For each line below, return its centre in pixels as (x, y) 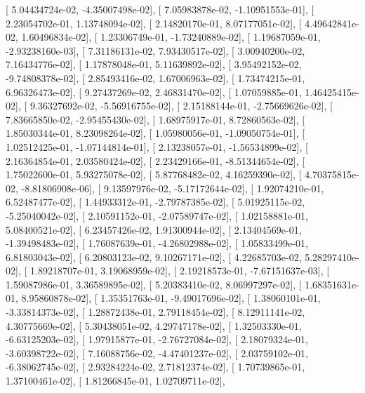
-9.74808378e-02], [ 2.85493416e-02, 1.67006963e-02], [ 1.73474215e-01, (155, 78)
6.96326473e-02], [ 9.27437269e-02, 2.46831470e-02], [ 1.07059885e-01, (154, 92)
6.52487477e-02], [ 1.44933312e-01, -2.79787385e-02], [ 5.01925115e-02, (155, 202)
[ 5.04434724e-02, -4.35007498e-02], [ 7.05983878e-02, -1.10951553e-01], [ (160, 9)
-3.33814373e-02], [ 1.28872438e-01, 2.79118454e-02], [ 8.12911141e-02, (155, 312)
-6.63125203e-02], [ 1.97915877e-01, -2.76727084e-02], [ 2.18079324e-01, (157, 339)
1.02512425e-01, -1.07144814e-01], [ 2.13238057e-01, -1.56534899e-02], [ (157, 146)
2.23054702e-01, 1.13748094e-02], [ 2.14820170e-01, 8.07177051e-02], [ (154, 23)
